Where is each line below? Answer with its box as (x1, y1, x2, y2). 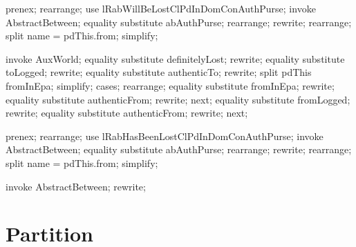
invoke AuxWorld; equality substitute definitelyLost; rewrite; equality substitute (6, 51, 345, 66)
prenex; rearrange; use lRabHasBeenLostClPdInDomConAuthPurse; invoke (6, 128, 324, 143)
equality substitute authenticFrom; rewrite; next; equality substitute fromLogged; (6, 92, 350, 106)
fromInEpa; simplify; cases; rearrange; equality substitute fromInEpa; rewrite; (6, 78, 335, 92)
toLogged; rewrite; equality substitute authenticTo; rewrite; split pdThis (6, 65, 312, 79)
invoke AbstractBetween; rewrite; (6, 179, 146, 193)
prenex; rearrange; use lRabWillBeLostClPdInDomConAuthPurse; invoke (6, 1, 316, 15)
